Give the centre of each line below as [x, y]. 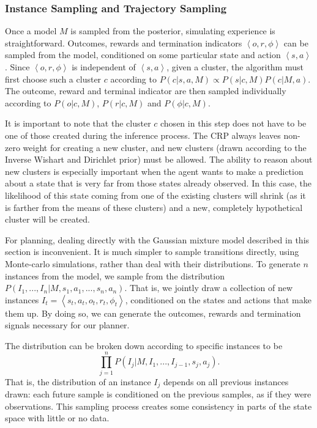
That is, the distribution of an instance [78, 381]
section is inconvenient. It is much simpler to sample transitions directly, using [152, 252]
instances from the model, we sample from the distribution [115, 275]
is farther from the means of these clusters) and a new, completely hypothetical [154, 207]
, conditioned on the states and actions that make [218, 299]
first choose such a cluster [53, 79]
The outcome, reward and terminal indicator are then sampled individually [146, 91]
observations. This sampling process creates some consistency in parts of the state [158, 406]
